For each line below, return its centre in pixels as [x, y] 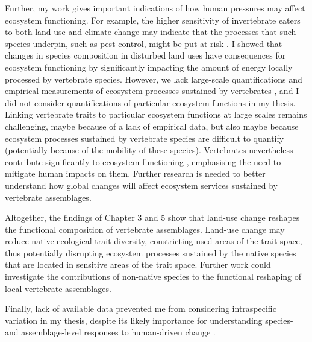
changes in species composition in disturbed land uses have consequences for [145, 55]
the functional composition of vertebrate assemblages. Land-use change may [145, 229]
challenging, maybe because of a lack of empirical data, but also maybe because [152, 126]
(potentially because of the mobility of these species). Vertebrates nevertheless [149, 150]
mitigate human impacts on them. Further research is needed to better [135, 173]
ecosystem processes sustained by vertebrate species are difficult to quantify [145, 138]
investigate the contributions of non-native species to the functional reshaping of [153, 277]
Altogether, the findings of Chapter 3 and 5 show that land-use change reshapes [152, 217]
